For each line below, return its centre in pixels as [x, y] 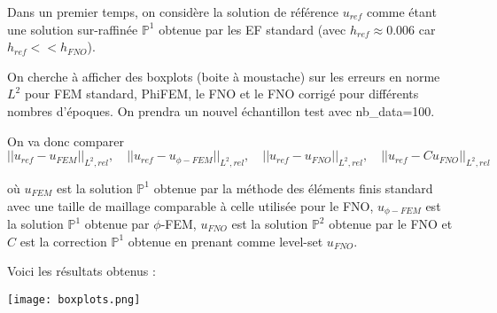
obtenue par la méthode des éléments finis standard [293, 188]
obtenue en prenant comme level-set [225, 241]
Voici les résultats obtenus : [82, 271]
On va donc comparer [66, 141]
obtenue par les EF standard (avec [252, 29]
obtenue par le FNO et [391, 223]
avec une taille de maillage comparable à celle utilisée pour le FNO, [190, 205]
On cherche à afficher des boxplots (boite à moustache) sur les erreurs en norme [224, 76]
